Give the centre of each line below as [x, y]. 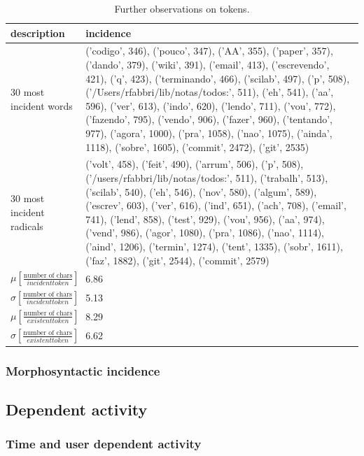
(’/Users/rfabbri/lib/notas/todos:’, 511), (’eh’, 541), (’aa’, [210, 92]
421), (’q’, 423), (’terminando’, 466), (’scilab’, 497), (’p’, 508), [218, 78]
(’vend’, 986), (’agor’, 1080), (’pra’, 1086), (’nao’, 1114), [205, 233]
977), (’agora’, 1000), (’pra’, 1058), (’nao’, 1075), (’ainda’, [209, 133]
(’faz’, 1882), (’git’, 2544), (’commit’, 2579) [177, 260]
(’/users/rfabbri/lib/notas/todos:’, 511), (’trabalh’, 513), [207, 178]
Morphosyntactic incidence [83, 370]
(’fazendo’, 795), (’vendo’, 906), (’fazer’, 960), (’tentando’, [209, 119]
